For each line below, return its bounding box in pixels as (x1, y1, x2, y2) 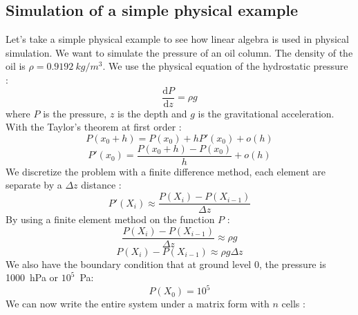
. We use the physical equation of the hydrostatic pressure (102, 59, 348, 73)
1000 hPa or (6, 270, 59, 285)
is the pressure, (43, 106, 107, 120)
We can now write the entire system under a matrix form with (6, 296, 270, 311)
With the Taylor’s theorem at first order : (6, 120, 182, 134)
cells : (281, 296, 305, 311)
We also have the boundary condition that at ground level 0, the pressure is (6, 256, 326, 271)
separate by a (6, 178, 62, 192)
